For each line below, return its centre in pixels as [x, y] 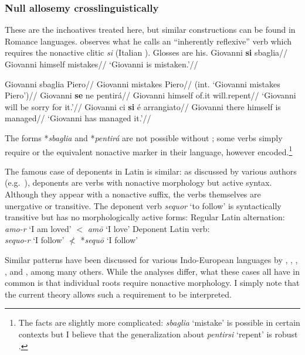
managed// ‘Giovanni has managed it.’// [78, 118]
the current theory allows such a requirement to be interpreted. [118, 294]
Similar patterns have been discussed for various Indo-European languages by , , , [151, 259]
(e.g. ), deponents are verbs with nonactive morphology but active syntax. [138, 182]
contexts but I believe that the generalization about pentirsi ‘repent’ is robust [158, 334]
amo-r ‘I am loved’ [38, 228]
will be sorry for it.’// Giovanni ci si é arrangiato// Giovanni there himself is [143, 106]
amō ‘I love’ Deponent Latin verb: [149, 228]
